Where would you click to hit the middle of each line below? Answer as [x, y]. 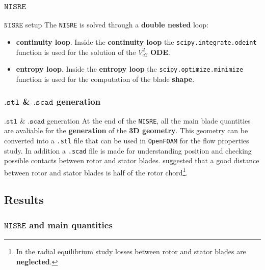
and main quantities [71, 224]
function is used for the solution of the [76, 52]
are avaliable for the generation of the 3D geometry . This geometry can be [126, 130]
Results [24, 200]
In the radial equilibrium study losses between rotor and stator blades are [131, 251]
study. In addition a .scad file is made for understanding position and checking [128, 150]
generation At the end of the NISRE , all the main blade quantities [149, 120]
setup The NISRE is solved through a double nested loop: [117, 25]
